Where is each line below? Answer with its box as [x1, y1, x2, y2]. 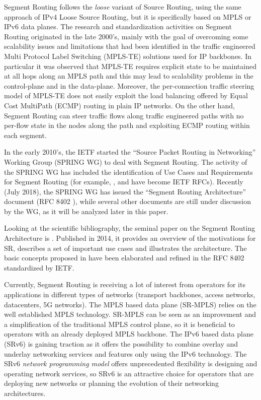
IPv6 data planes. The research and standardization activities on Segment [4, 21, 232, 32]
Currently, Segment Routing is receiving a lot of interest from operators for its [4, 279, 245, 290]
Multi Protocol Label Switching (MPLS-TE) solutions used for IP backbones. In [4, 50, 252, 61]
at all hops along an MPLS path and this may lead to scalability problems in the [4, 71, 253, 81]
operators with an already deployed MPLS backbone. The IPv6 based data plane [4, 328, 253, 339]
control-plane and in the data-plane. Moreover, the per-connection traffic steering [4, 80, 254, 91]
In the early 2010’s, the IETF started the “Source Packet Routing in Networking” [4, 147, 256, 157]
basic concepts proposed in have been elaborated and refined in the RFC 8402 [4, 252, 244, 263]
